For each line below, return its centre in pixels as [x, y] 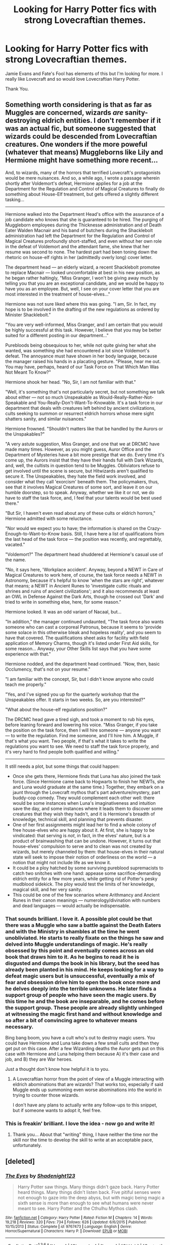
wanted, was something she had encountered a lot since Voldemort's [77, 350]
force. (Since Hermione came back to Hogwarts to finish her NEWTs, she [89, 781]
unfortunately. [27, 1145]
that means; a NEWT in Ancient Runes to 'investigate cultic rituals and [78, 585]
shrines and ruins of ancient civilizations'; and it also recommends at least [82, 591]
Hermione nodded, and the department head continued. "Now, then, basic [83, 664]
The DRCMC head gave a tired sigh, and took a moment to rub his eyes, [80, 719]
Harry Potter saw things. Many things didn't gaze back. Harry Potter [89, 1187]
